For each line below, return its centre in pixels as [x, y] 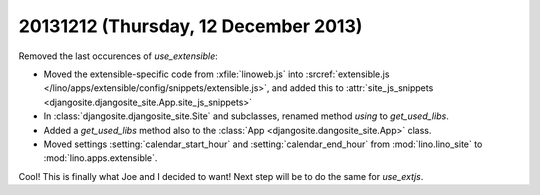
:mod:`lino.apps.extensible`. [100, 158]
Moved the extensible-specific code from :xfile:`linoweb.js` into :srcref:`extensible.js [216, 74]
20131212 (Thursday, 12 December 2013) [190, 26]
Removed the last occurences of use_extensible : [118, 56]
